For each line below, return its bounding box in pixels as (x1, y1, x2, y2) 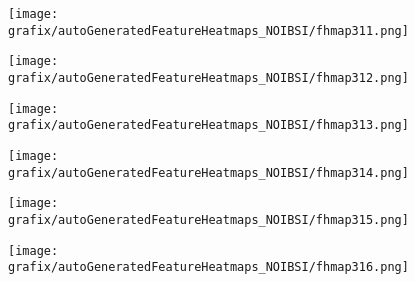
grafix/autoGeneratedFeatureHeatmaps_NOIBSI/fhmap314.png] (8, 165, 409, 180)
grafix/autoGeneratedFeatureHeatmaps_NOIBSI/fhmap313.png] (8, 118, 409, 133)
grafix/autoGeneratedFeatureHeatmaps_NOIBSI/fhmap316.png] (8, 260, 409, 275)
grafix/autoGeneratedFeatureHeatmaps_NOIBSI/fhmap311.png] (8, 23, 409, 38)
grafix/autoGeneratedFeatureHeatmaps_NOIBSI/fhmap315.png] (8, 212, 409, 227)
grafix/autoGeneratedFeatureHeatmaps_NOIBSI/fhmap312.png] (8, 70, 409, 85)
